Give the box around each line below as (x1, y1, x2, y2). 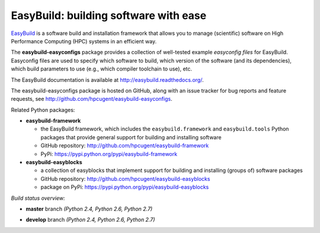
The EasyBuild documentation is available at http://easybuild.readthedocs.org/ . (11, 76, 204, 83)
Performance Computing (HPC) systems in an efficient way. (11, 37, 157, 44)
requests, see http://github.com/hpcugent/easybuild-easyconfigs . (11, 95, 172, 103)
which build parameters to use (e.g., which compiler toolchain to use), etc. (11, 65, 193, 72)
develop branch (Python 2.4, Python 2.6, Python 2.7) (25, 216, 155, 224)
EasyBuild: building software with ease (11, 9, 207, 22)
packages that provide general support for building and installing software (40, 133, 222, 141)
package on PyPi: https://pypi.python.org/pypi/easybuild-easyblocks (40, 184, 209, 191)
